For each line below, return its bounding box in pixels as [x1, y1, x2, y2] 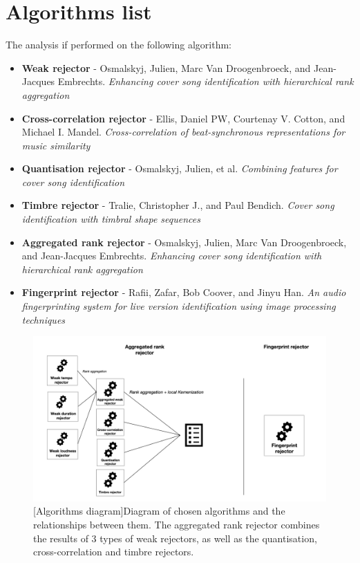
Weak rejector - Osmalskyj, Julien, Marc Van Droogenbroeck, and [21, 60, 311, 75]
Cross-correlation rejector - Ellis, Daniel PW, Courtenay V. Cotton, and [21, 111, 345, 125]
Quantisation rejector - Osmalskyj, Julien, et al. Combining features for [21, 161, 338, 176]
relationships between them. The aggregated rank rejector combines [33, 517, 320, 531]
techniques [21, 312, 66, 326]
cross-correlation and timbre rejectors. [33, 544, 194, 559]
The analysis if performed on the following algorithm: [6, 37, 231, 52]
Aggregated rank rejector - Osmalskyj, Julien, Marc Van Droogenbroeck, [21, 234, 347, 249]
